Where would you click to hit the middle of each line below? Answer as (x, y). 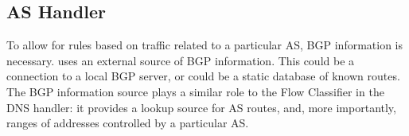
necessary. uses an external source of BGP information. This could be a (181, 60)
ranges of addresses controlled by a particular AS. (128, 123)
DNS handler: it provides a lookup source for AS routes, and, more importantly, (201, 107)
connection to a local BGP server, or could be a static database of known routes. (203, 76)
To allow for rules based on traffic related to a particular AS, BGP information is (205, 45)
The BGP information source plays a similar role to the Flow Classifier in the (195, 91)
